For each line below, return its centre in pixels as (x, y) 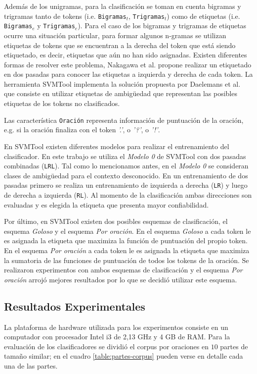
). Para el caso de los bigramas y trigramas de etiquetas (162, 26)
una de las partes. (31, 365)
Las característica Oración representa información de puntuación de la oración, (124, 120)
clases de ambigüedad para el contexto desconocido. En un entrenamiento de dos (126, 175)
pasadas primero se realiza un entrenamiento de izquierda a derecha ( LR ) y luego (126, 185)
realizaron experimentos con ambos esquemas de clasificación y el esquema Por (123, 270)
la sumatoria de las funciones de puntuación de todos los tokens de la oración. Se (127, 260)
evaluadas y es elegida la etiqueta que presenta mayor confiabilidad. (107, 204)
